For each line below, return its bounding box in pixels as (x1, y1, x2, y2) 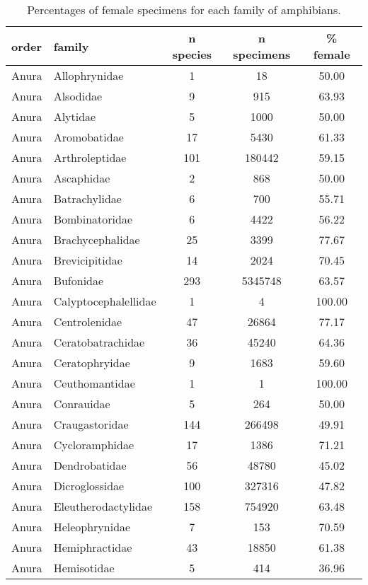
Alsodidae (53, 88, 103, 104)
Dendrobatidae (53, 457, 127, 473)
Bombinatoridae (53, 211, 133, 227)
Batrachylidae (53, 190, 122, 207)
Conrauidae (53, 395, 110, 412)
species (172, 46, 212, 62)
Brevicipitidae (53, 252, 122, 268)
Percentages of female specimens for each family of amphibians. (27, 1, 341, 18)
